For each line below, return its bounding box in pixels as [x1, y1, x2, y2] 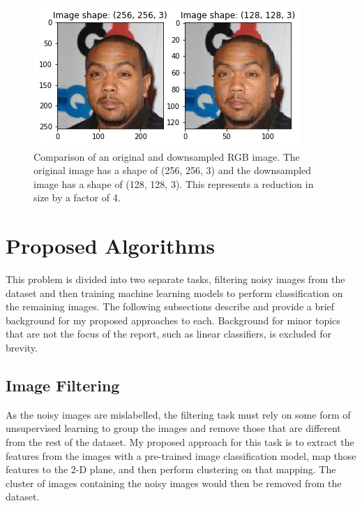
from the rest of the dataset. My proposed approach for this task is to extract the [6, 435, 354, 449]
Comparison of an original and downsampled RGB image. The [33, 149, 300, 164]
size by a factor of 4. [33, 190, 121, 205]
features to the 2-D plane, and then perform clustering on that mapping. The [6, 462, 336, 477]
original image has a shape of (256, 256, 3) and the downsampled [33, 163, 312, 178]
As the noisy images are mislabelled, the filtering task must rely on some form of [6, 407, 351, 421]
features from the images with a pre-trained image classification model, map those [6, 448, 356, 463]
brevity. [6, 340, 38, 355]
